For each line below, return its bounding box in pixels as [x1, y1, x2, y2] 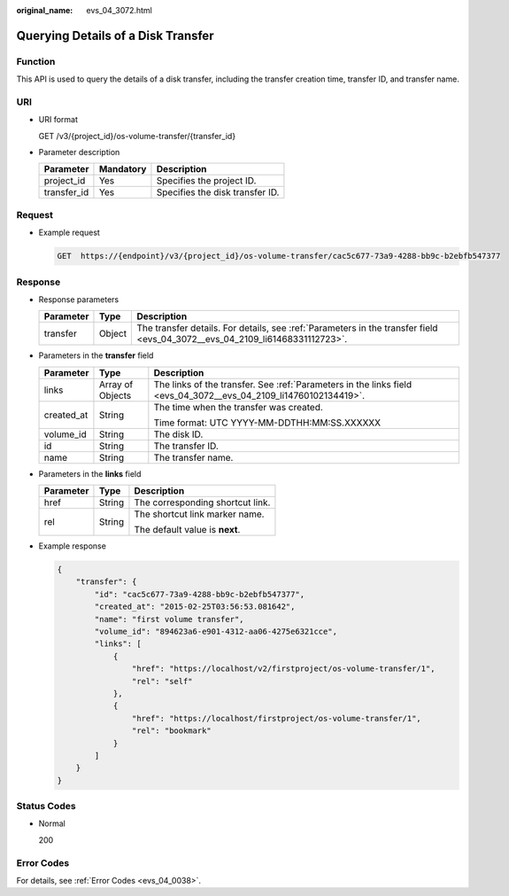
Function [16, 55, 56, 67]
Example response [38, 541, 106, 551]
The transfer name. [153, 451, 234, 464]
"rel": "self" [131, 676, 194, 686]
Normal [38, 818, 66, 829]
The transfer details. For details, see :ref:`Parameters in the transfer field [136, 322, 438, 334]
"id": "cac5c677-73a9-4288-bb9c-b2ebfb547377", [94, 589, 305, 599]
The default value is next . [134, 524, 241, 536]
